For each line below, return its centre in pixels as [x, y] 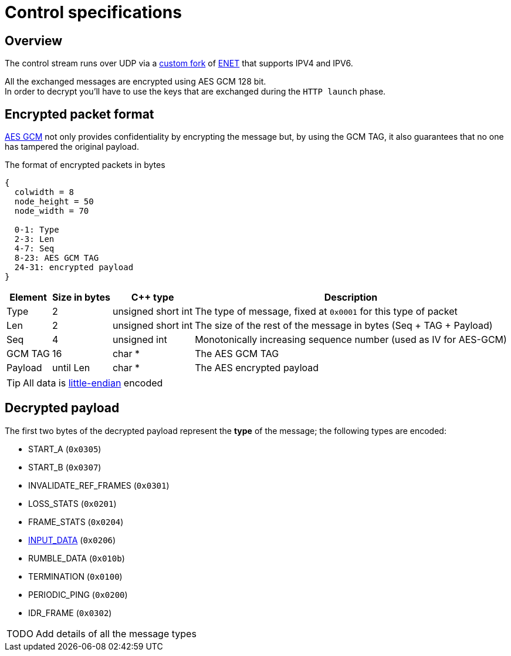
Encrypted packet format [79, 114]
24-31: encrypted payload [74, 268]
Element [28, 297]
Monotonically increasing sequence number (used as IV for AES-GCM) [351, 340]
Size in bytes [81, 297]
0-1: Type [37, 230]
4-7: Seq [34, 249]
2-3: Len [34, 239]
